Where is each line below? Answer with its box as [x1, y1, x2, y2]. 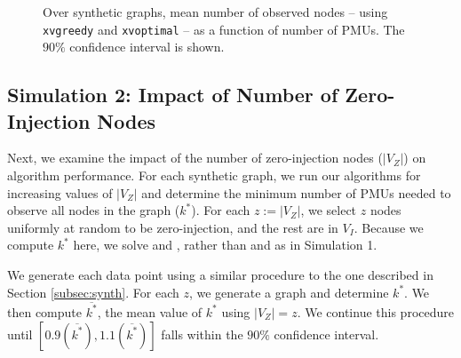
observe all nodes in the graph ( [7, 201, 180, 219]
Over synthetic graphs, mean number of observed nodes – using [43, 3, 388, 20]
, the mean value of [97, 302, 203, 321]
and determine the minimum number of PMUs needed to [141, 183, 451, 202]
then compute [7, 302, 82, 321]
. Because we [354, 218, 424, 236]
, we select [300, 201, 357, 219]
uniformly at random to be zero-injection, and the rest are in [7, 218, 338, 236]
